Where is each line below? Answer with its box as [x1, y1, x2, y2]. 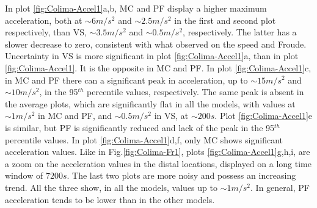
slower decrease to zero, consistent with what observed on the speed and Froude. [5, 37, 307, 50]
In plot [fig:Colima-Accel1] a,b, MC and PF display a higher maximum [5, 2, 267, 14]
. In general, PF [250, 181, 310, 193]
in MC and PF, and [38, 109, 112, 122]
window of [5, 169, 43, 182]
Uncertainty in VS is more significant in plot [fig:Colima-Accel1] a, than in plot [5, 49, 299, 62]
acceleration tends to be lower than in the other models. [5, 193, 215, 206]
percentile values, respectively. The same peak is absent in [87, 85, 304, 98]
